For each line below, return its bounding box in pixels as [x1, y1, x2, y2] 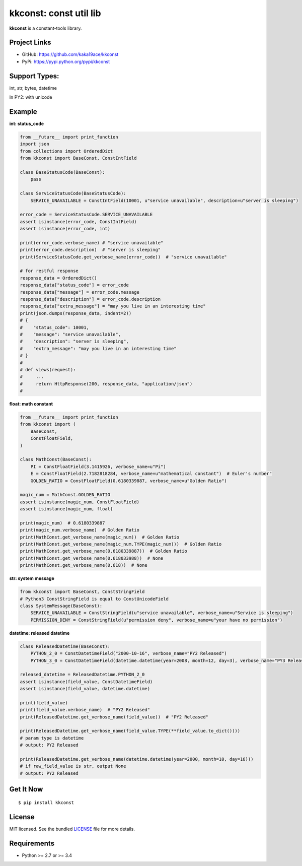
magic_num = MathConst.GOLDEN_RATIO [20, 492, 111, 498]
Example [9, 107, 37, 116]
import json [20, 141, 50, 147]
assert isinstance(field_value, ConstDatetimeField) [20, 679, 153, 685]
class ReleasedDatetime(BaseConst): [20, 643, 111, 649]
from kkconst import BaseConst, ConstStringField [20, 589, 145, 594]
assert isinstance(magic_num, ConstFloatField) [20, 499, 139, 505]
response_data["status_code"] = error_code [20, 282, 129, 288]
